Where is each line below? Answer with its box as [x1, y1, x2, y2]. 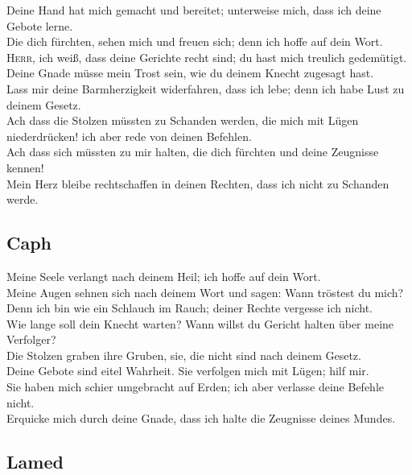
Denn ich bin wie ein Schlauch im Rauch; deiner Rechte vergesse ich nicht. [6, 299, 373, 316]
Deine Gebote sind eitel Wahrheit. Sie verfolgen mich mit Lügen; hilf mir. [6, 362, 369, 379]
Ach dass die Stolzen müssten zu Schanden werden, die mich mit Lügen [6, 112, 359, 129]
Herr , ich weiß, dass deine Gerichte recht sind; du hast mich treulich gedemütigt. [6, 48, 407, 65]
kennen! [6, 159, 44, 176]
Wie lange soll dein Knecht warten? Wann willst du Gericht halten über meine [6, 315, 394, 332]
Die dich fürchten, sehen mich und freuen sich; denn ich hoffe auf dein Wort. [6, 33, 383, 50]
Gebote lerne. [6, 17, 73, 34]
